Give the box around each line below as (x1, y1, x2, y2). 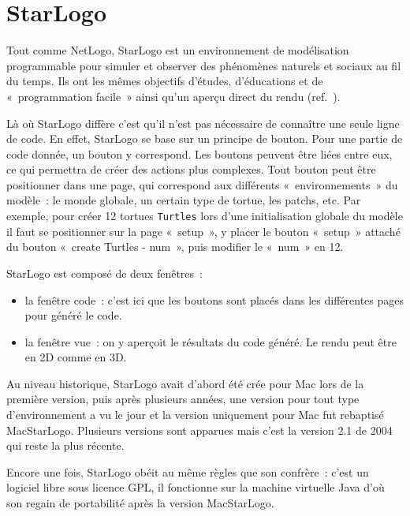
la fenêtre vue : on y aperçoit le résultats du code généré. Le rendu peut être (24, 333, 397, 350)
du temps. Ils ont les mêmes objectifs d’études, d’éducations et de (6, 73, 323, 89)
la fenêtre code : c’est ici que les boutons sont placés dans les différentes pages (24, 291, 404, 308)
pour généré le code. (24, 307, 122, 323)
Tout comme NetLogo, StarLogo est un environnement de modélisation (6, 42, 349, 58)
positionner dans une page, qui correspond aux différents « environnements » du (6, 176, 398, 193)
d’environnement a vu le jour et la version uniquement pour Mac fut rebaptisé (6, 406, 384, 423)
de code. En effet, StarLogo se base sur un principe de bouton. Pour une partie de (6, 130, 403, 147)
